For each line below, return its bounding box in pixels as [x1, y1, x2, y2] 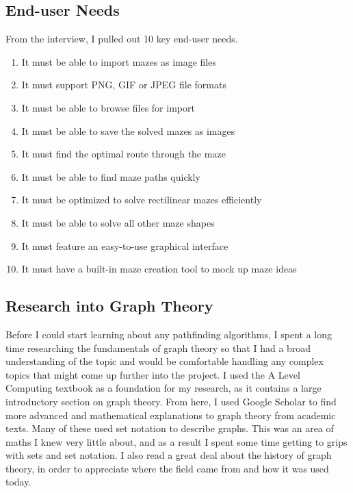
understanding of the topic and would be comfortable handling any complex [5, 354, 324, 368]
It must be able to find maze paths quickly [21, 169, 200, 184]
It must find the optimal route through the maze [21, 147, 226, 161]
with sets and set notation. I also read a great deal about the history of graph [5, 448, 332, 462]
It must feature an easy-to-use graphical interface [21, 238, 228, 253]
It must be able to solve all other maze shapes [21, 215, 215, 229]
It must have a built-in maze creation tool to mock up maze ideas [21, 262, 297, 276]
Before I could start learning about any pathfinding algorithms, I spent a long [5, 327, 332, 341]
